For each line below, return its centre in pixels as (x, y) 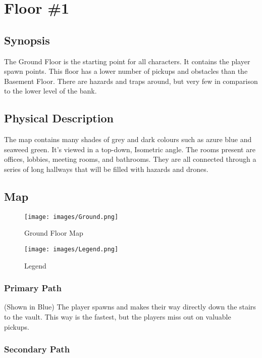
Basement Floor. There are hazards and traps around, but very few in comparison (131, 81)
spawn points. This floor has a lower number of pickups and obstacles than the (126, 71)
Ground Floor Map (54, 233)
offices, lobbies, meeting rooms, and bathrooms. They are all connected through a (130, 159)
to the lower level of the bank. (50, 91)
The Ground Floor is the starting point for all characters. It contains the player (127, 61)
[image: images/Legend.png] (71, 249)
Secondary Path (37, 349)
